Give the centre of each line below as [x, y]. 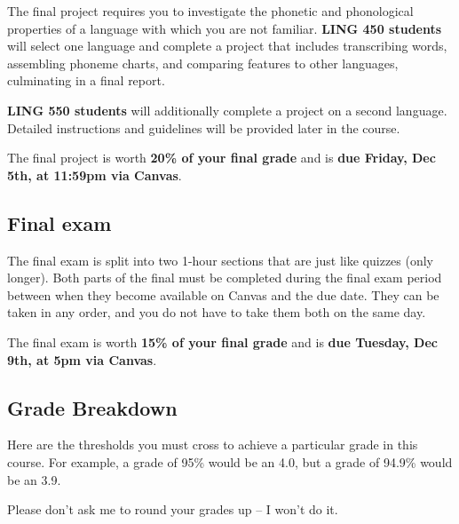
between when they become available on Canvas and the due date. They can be [223, 294]
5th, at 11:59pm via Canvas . [95, 175]
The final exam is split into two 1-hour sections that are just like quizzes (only [221, 260]
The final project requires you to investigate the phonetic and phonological [210, 11]
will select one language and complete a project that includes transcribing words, [227, 46]
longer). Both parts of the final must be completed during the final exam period [225, 278]
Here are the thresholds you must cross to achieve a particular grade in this [213, 445]
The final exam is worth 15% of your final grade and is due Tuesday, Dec [222, 341]
